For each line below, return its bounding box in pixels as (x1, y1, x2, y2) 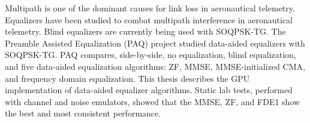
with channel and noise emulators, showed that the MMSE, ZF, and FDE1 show (5, 95, 300, 107)
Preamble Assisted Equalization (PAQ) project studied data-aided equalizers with (5, 36, 305, 49)
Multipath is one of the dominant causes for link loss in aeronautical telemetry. (5, 2, 295, 14)
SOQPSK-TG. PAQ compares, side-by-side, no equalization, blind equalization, (5, 48, 296, 61)
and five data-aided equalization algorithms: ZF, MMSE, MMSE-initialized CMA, (5, 60, 305, 72)
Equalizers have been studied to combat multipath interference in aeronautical (5, 13, 293, 26)
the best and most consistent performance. (5, 107, 161, 119)
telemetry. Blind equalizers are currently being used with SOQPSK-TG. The (5, 25, 286, 38)
